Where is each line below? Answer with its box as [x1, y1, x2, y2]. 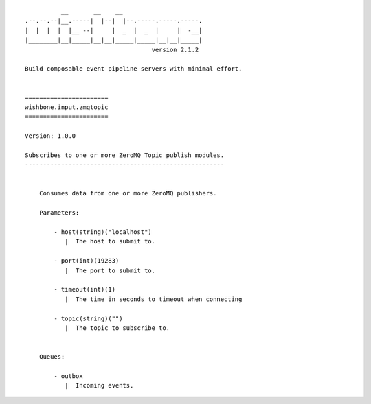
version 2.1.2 [151, 45, 199, 54]
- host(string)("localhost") [54, 228, 153, 236]
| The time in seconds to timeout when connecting [64, 295, 243, 303]
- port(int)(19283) [54, 257, 120, 265]
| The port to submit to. [64, 266, 156, 274]
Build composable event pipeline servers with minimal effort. [25, 65, 243, 73]
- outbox [54, 372, 83, 380]
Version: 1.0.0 [25, 132, 76, 140]
